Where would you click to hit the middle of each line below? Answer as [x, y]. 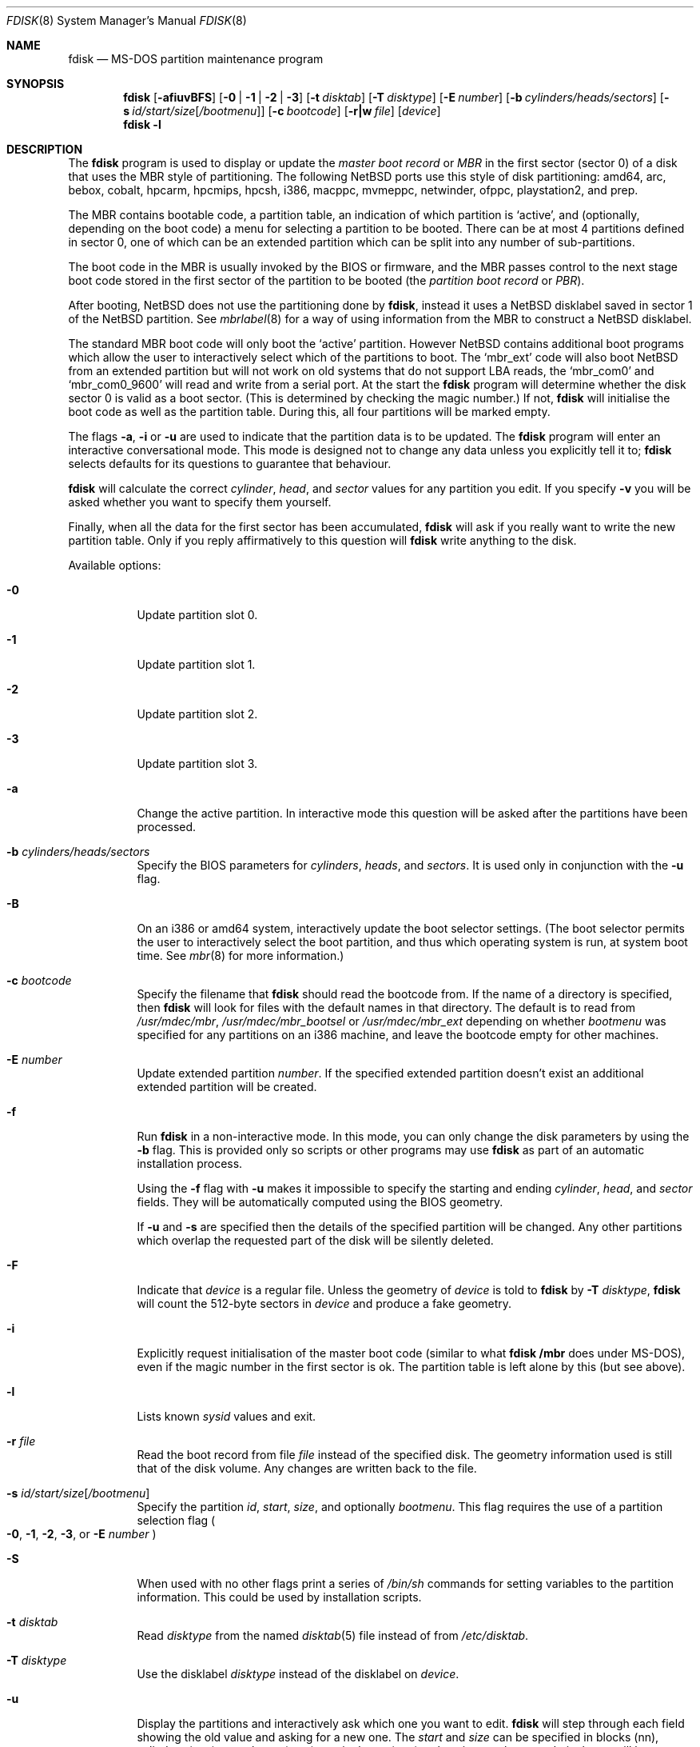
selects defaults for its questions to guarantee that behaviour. [230, 464]
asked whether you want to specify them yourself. [200, 502]
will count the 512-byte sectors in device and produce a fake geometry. [324, 1303]
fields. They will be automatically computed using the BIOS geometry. [320, 1202]
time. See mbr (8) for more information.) [241, 955]
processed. [167, 827]
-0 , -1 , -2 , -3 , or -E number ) [82, 1534]
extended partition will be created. [227, 1087]
